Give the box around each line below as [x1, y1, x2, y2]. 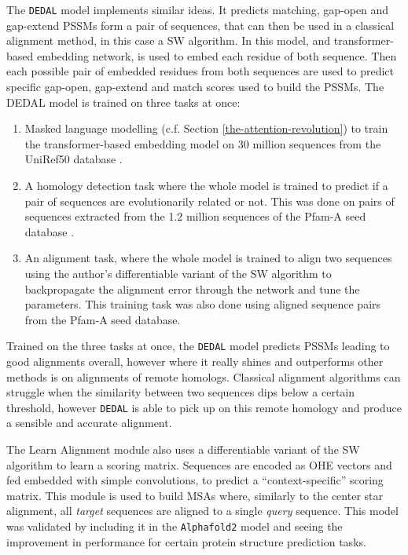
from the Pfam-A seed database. [24, 311, 181, 327]
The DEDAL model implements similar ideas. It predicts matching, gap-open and [6, 2, 389, 17]
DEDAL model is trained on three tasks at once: [6, 93, 241, 110]
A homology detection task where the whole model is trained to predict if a [24, 177, 388, 193]
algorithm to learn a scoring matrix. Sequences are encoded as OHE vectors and [6, 456, 392, 473]
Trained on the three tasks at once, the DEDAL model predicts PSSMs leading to [6, 338, 390, 354]
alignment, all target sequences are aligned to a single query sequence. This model [6, 502, 399, 519]
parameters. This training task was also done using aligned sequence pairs [24, 296, 381, 312]
